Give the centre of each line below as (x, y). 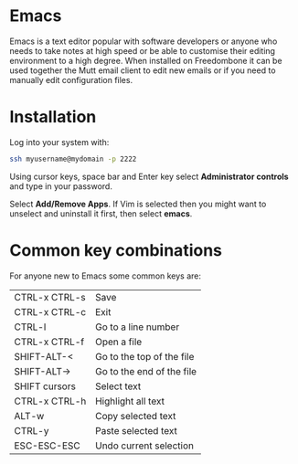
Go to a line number (137, 327)
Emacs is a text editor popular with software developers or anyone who (144, 41)
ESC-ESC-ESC (47, 446)
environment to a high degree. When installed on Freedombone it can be (146, 60)
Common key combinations (116, 250)
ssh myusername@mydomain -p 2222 (73, 159)
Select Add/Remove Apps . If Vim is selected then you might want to (138, 204)
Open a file (118, 342)
